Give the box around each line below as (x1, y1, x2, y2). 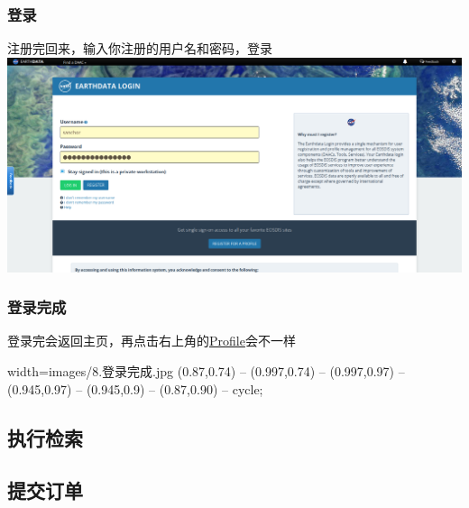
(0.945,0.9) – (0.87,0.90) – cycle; (86, 379, 263, 398)
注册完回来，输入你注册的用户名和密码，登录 (7, 39, 272, 58)
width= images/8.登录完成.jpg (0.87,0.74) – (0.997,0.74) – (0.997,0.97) (7, 361, 395, 380)
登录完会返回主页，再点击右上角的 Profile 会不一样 (7, 331, 296, 350)
